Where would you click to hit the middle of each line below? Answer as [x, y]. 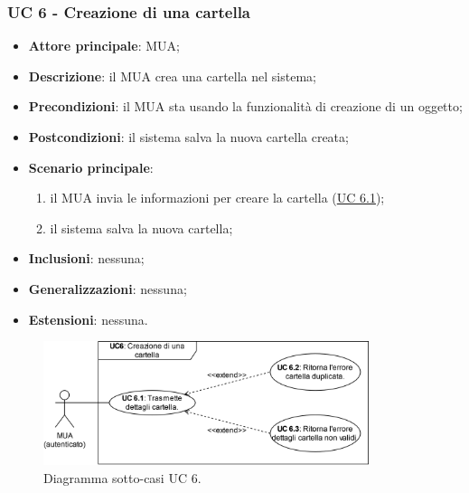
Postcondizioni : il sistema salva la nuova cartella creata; [188, 137]
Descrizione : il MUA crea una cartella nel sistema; [172, 76]
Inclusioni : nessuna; [86, 258]
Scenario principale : [91, 167]
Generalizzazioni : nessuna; [108, 288]
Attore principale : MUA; [104, 46]
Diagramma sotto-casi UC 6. [122, 478]
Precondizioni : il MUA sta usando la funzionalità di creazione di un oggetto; [245, 106]
